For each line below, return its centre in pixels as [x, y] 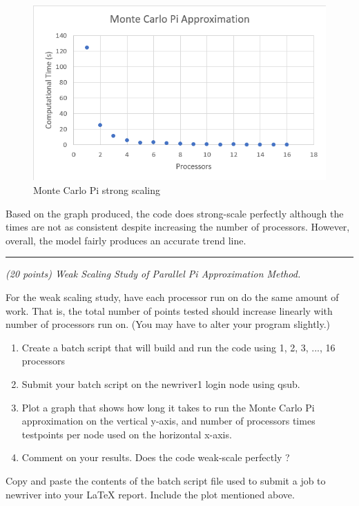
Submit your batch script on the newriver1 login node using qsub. [161, 383]
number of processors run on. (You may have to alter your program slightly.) [168, 324]
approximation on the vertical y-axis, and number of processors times [168, 421]
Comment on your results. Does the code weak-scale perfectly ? [156, 457]
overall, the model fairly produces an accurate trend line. [126, 240]
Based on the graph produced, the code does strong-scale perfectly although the [175, 213]
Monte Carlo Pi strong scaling [97, 190]
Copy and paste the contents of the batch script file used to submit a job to [166, 480]
